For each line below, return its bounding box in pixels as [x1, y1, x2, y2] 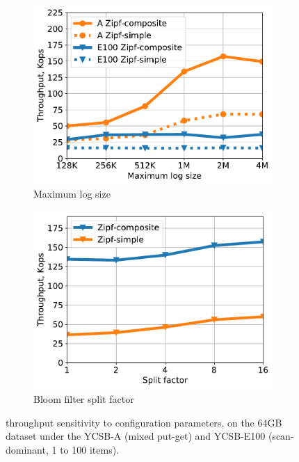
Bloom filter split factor [33, 391, 134, 406]
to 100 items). [60, 442, 120, 456]
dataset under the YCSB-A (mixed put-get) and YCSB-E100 [6, 429, 266, 443]
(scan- [268, 429, 294, 443]
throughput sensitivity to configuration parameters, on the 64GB [6, 415, 282, 429]
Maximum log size [33, 186, 111, 201]
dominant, [6, 442, 49, 456]
